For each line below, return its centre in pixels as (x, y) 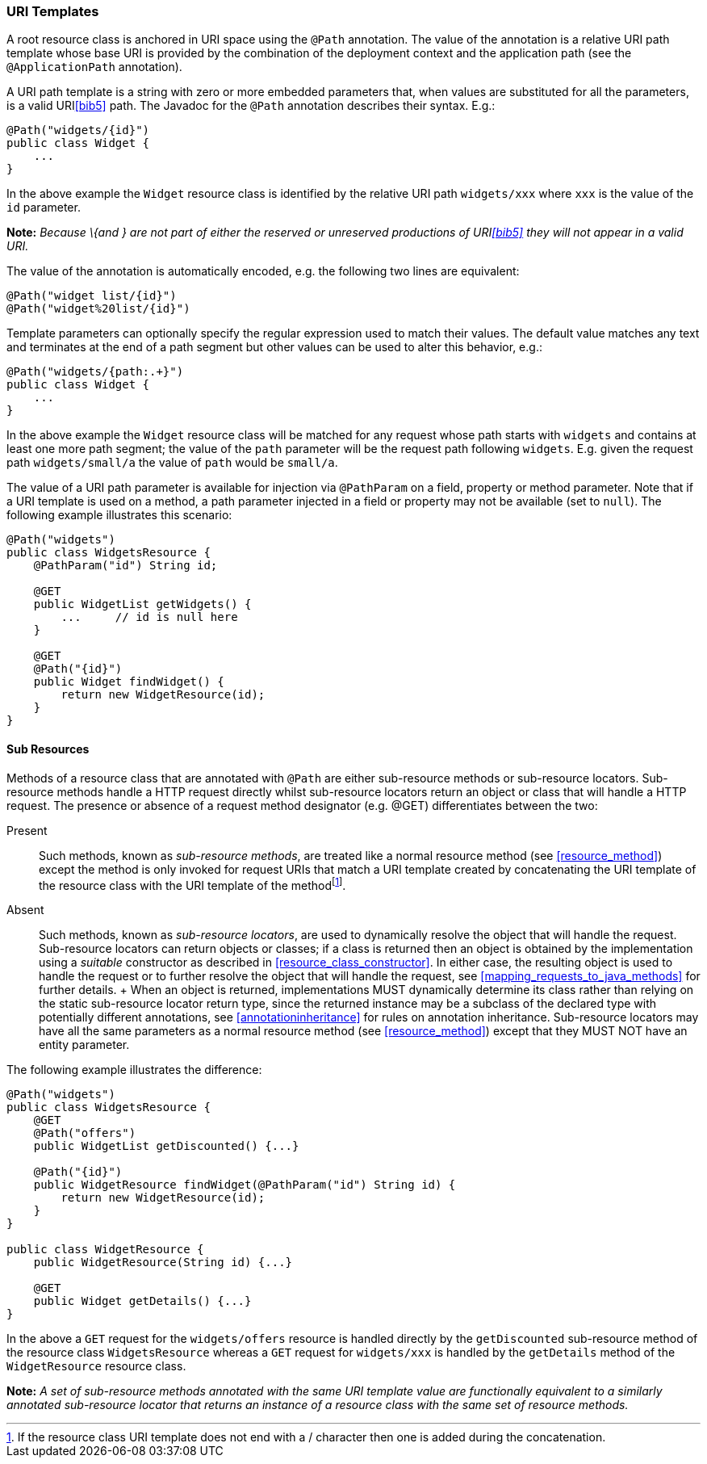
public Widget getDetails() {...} (142, 1301)
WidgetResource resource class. (96, 1366)
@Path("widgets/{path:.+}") (95, 372)
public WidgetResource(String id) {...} (163, 1263)
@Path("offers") (85, 1133)
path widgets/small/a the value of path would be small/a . (172, 463)
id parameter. (44, 208)
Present (27, 830)
